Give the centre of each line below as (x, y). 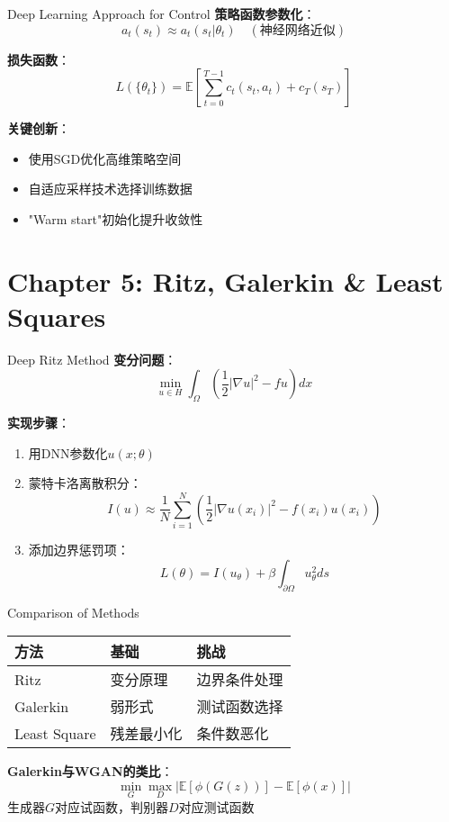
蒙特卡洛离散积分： (85, 483)
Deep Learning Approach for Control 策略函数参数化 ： (162, 14)
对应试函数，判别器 (112, 806)
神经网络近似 (297, 30)
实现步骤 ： (39, 423)
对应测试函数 (216, 806)
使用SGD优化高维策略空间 (105, 158)
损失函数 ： (39, 59)
